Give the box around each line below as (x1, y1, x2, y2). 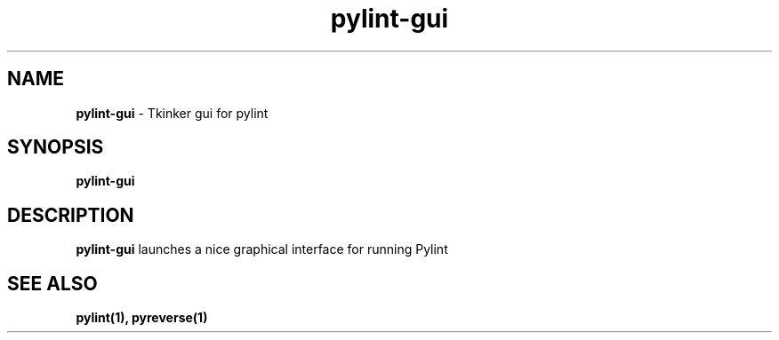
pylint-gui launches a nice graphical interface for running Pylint (76, 241, 448, 257)
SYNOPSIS (7, 136, 104, 159)
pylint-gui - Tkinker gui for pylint (76, 105, 269, 121)
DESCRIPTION (7, 203, 134, 226)
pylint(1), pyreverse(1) (76, 310, 208, 326)
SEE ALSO (7, 272, 98, 295)
